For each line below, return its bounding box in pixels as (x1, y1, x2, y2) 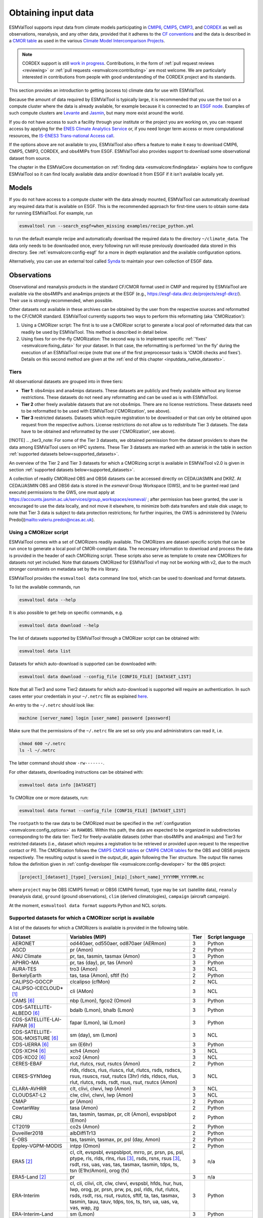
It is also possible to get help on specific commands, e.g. (9, 609, 124, 616)
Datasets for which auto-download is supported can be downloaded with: (9, 661, 157, 667)
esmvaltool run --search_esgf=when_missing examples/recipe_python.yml (19, 223, 194, 229)
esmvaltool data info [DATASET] (19, 782, 97, 788)
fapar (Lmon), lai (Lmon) (70, 1019, 126, 1026)
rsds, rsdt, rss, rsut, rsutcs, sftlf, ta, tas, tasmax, (70, 1192, 179, 1199)
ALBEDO (12, 1010, 32, 1017)
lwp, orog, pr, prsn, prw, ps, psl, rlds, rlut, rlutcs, (70, 1186, 180, 1193)
